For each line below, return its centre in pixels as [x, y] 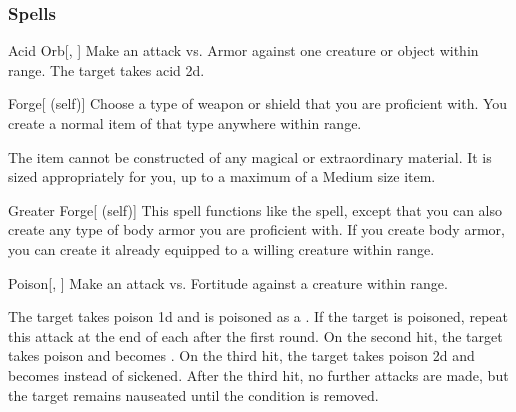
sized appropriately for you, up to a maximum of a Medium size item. [222, 176]
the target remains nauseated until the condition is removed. [193, 394]
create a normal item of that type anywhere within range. [185, 123]
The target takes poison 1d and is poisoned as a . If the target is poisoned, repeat [258, 316]
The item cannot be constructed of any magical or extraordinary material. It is [250, 156]
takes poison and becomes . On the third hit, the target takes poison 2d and [241, 355]
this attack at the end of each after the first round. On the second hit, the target [255, 335]
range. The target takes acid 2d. [106, 69]
